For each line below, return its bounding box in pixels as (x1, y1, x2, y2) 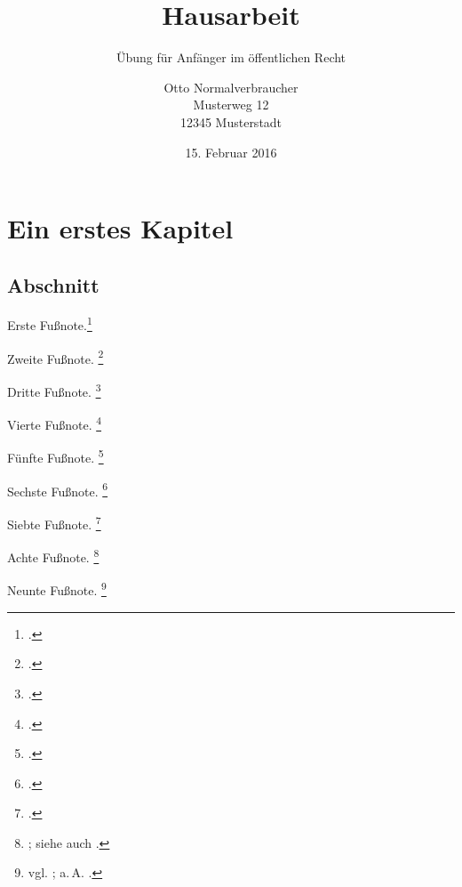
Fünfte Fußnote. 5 (7, 446, 104, 467)
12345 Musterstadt (179, 112, 283, 131)
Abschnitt (7, 270, 100, 298)
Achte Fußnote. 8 (7, 545, 100, 566)
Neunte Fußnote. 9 (7, 578, 107, 600)
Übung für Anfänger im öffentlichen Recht (115, 48, 346, 67)
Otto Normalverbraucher (163, 77, 299, 96)
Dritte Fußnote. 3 (7, 379, 101, 400)
